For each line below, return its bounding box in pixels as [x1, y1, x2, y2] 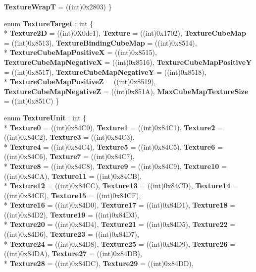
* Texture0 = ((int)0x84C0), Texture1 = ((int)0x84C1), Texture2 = [4, 122, 223, 132]
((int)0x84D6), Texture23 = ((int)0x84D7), [4, 229, 139, 239]
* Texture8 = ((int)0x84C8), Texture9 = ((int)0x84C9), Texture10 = [4, 161, 227, 171]
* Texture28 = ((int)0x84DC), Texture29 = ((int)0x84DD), [4, 258, 194, 268]
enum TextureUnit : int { [4, 112, 87, 122]
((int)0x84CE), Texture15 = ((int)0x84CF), [4, 190, 141, 200]
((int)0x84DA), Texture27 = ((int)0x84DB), [4, 248, 142, 259]
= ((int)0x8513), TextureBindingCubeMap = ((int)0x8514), [4, 37, 197, 48]
